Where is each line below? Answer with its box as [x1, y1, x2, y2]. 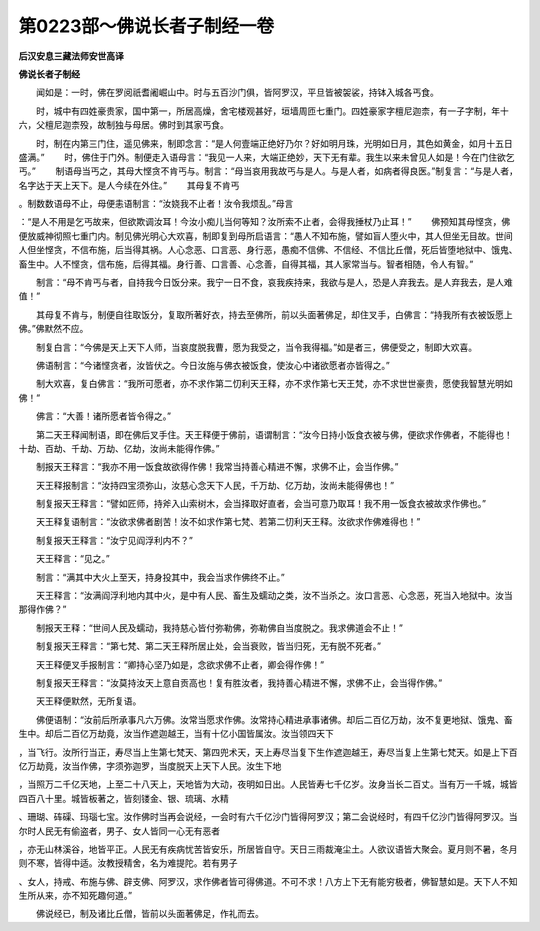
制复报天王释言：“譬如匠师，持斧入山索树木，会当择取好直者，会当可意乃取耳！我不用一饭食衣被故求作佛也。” [35, 498, 487, 510]
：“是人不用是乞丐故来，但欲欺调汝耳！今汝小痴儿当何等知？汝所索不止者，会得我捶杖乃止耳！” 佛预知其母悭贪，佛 [18, 216, 511, 228]
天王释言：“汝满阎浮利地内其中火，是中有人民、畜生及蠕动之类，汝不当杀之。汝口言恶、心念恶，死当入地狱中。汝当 [35, 590, 514, 602]
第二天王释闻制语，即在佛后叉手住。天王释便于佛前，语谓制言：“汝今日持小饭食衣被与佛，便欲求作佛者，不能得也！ [35, 428, 514, 440]
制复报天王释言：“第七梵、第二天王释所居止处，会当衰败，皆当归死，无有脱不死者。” [35, 640, 382, 652]
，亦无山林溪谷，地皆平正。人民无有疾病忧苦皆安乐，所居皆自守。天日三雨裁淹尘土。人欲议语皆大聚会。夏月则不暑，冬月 [18, 843, 518, 855]
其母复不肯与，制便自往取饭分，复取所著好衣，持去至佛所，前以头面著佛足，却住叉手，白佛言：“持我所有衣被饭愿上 [35, 308, 514, 320]
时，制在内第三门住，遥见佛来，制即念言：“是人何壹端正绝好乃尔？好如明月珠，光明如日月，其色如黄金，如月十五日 [35, 137, 514, 149]
